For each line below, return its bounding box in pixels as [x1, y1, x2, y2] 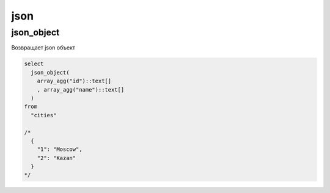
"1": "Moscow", [37, 146, 82, 153]
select [24, 60, 44, 67]
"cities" [31, 112, 57, 118]
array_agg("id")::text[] [37, 78, 112, 85]
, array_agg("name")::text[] [37, 86, 125, 93]
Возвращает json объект [11, 44, 76, 51]
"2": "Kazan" [37, 155, 76, 161]
